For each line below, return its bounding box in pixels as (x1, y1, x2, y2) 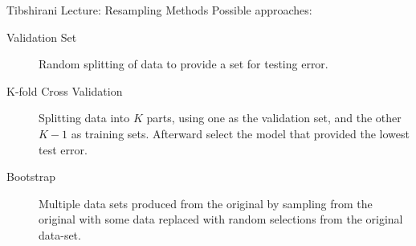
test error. (39, 141, 88, 158)
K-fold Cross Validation (6, 82, 123, 99)
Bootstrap (6, 168, 55, 185)
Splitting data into (39, 109, 130, 126)
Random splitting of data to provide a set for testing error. (39, 55, 328, 72)
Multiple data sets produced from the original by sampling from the (39, 195, 373, 211)
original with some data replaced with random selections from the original (39, 211, 403, 228)
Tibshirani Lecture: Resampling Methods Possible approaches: (6, 2, 312, 18)
